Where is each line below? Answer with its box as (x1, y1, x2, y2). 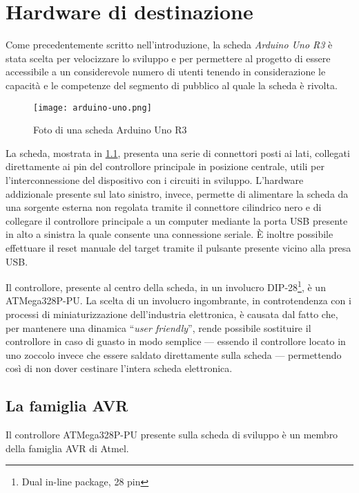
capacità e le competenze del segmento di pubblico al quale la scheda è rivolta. (6, 77, 338, 92)
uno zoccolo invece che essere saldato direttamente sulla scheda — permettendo (6, 347, 342, 362)
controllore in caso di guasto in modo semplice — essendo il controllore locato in (6, 334, 346, 348)
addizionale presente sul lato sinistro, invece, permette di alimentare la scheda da (6, 186, 349, 201)
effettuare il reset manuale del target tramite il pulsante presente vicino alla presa (6, 240, 351, 254)
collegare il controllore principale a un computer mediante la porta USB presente (6, 213, 348, 227)
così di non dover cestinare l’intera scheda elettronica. (6, 361, 233, 375)
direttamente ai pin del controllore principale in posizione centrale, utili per (6, 159, 324, 174)
